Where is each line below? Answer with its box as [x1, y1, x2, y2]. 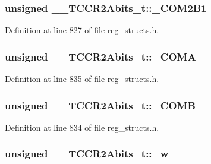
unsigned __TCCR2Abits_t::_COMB [5, 97, 196, 112]
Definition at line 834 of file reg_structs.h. [5, 121, 159, 133]
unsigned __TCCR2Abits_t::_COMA [5, 49, 196, 64]
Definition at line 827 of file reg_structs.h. [5, 24, 159, 36]
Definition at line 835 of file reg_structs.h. [5, 72, 159, 85]
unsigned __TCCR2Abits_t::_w [5, 146, 169, 161]
